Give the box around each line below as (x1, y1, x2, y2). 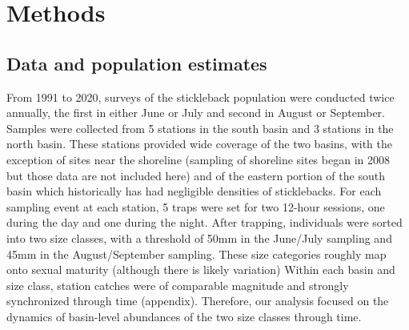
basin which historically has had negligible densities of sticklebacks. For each (6, 183, 382, 199)
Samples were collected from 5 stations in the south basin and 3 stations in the (6, 119, 394, 136)
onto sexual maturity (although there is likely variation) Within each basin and (6, 261, 395, 278)
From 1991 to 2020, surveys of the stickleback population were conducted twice (6, 88, 395, 105)
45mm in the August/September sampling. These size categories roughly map (6, 245, 387, 262)
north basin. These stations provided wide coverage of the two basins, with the (6, 135, 393, 152)
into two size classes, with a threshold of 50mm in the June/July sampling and (6, 229, 392, 246)
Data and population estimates (6, 50, 267, 75)
